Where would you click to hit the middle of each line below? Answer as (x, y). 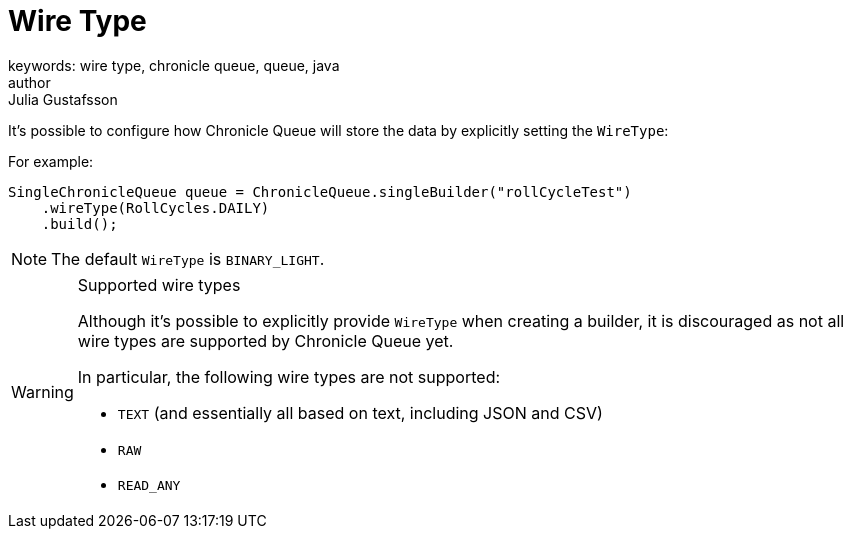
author (29, 82)
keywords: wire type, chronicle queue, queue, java (174, 65)
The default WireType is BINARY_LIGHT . (188, 258)
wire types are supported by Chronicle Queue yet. (265, 340)
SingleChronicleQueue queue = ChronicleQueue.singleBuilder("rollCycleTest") (320, 191)
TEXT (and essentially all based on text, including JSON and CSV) (360, 412)
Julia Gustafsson (63, 99)
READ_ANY (149, 485)
